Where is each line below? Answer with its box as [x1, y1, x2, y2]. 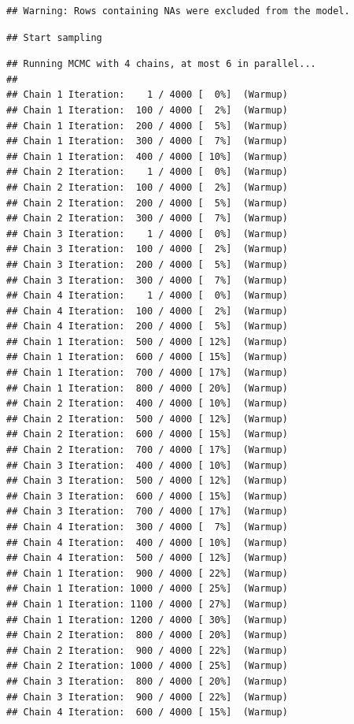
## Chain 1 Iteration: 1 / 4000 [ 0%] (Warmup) [6, 89, 288, 101]
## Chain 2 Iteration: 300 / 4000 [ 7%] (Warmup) [6, 213, 288, 225]
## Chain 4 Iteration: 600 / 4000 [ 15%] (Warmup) [6, 707, 288, 718]
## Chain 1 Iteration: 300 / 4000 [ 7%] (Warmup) [6, 136, 288, 147]
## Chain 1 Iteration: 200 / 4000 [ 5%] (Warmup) [6, 120, 288, 132]
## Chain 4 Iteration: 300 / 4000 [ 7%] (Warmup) [6, 522, 288, 533]
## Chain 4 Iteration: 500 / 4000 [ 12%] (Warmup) [6, 552, 288, 564]
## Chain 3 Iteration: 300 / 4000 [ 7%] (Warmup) [6, 274, 288, 286]
